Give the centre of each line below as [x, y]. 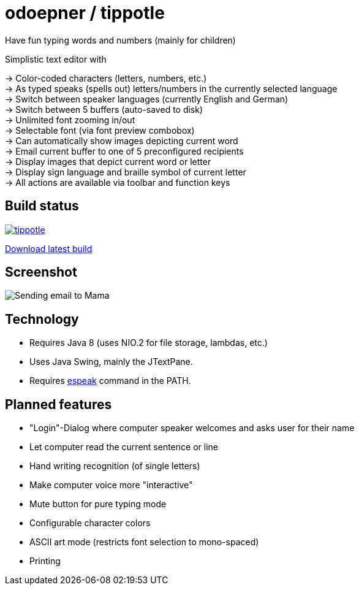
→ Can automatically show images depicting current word [122, 140]
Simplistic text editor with [56, 59]
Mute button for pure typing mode [98, 504]
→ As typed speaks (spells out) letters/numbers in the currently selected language [171, 88]
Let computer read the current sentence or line [124, 447]
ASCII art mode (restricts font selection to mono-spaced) [144, 542]
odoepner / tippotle [85, 13]
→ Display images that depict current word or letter [108, 161]
